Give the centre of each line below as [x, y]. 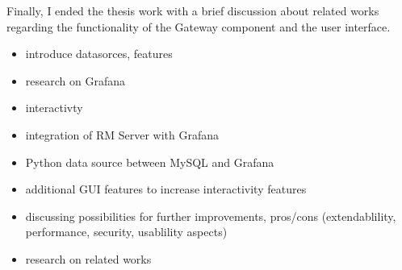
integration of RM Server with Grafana [122, 134]
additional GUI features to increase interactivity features [166, 189]
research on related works [88, 258]
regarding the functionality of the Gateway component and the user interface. [199, 26]
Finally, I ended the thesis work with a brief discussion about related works [193, 10]
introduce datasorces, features [99, 54]
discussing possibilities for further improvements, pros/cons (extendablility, [211, 216]
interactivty [54, 108]
